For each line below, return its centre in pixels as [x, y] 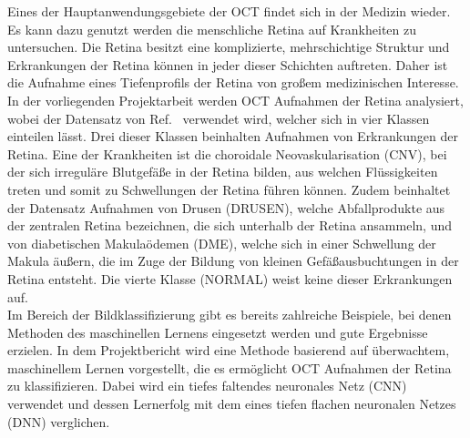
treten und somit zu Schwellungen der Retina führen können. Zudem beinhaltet [229, 189]
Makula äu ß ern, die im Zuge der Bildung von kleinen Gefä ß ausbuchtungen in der [233, 261]
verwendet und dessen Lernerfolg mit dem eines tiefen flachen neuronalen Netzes [232, 404]
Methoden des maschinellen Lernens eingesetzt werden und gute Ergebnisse [218, 332]
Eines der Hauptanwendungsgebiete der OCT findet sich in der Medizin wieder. [229, 11]
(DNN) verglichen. [59, 421]
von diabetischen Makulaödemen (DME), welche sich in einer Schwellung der [222, 243]
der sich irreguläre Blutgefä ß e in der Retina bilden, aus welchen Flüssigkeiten [223, 172]
